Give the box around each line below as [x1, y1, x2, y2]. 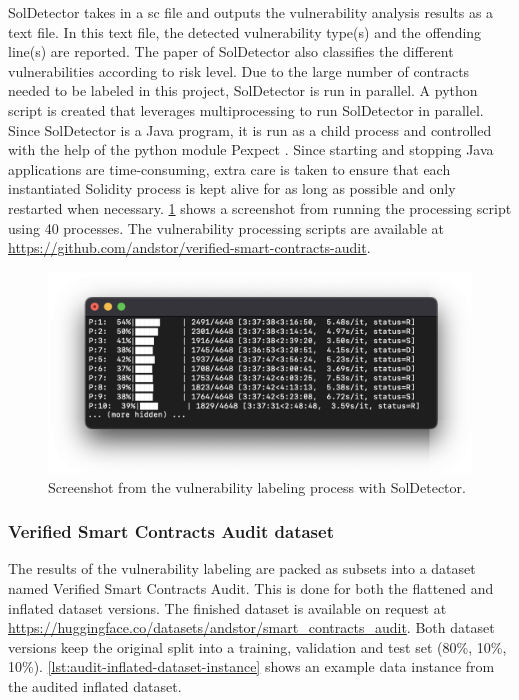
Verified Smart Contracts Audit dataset [8, 519, 334, 544]
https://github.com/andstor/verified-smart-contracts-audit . [8, 237, 371, 258]
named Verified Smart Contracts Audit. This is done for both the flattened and [8, 577, 494, 598]
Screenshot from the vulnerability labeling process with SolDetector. [48, 476, 466, 497]
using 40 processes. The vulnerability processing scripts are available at [8, 217, 444, 238]
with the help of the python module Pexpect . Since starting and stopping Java [8, 139, 494, 160]
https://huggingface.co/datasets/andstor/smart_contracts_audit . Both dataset [8, 617, 495, 638]
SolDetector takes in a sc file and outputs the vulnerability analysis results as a [8, 2, 494, 22]
